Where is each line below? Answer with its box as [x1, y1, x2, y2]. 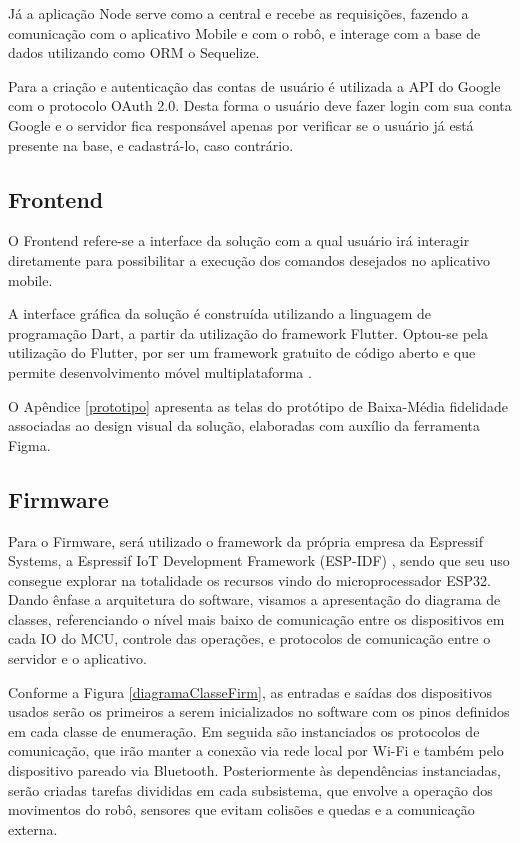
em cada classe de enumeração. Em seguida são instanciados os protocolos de [8, 720, 480, 741]
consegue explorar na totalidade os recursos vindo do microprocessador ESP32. [8, 569, 491, 590]
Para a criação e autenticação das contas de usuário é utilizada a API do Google [8, 75, 501, 96]
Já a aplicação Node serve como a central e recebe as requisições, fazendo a [8, 3, 469, 23]
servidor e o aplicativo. [8, 648, 147, 669]
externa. [8, 818, 58, 839]
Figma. [8, 434, 51, 455]
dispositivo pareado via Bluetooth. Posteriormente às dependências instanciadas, [8, 760, 502, 781]
